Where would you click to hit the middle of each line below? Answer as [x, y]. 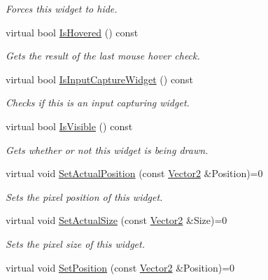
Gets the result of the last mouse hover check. [103, 56]
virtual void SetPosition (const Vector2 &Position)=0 [120, 267]
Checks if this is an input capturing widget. [98, 103]
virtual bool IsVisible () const [69, 126]
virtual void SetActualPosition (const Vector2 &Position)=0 [134, 173]
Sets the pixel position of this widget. [84, 196]
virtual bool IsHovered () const [72, 32]
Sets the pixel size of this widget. [76, 243]
